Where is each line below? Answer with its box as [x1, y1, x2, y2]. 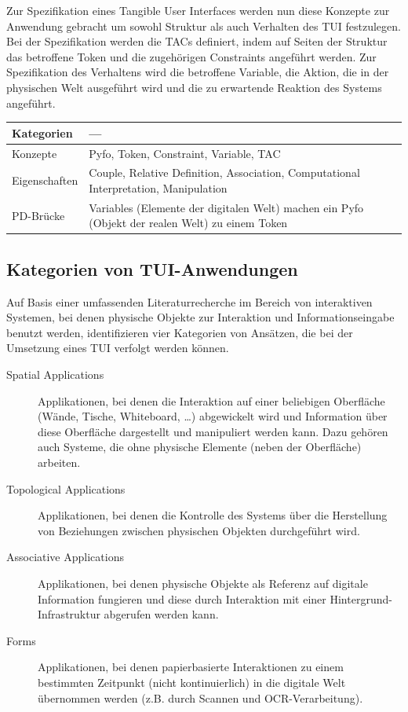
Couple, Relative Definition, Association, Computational [89, 164, 360, 181]
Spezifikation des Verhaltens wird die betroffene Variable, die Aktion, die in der [6, 64, 389, 80]
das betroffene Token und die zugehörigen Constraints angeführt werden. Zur [6, 48, 377, 64]
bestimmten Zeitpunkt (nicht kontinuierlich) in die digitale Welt [38, 673, 346, 690]
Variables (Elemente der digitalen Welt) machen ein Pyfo [89, 199, 364, 215]
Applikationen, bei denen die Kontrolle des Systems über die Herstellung [38, 507, 388, 523]
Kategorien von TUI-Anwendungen [6, 256, 298, 281]
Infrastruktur [38, 606, 100, 622]
